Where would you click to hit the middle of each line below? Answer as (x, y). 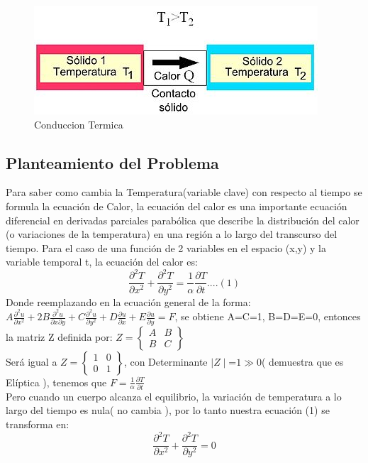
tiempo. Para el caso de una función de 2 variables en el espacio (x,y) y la (166, 247)
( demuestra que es (303, 361)
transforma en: (38, 424)
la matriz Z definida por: (59, 336)
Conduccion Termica (79, 124)
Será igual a (32, 361)
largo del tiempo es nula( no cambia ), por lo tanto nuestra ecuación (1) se (168, 410)
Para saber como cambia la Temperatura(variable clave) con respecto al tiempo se (184, 192)
